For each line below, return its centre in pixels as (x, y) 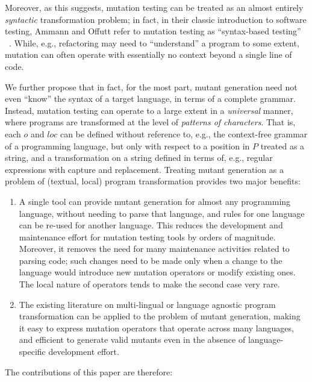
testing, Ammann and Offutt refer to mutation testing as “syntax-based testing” (153, 31)
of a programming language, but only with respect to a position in (127, 146)
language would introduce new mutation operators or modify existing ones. (157, 272)
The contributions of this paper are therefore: (89, 371)
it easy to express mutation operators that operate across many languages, (156, 327)
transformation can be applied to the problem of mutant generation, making (160, 316)
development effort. (84, 352)
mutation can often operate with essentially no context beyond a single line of (148, 55)
